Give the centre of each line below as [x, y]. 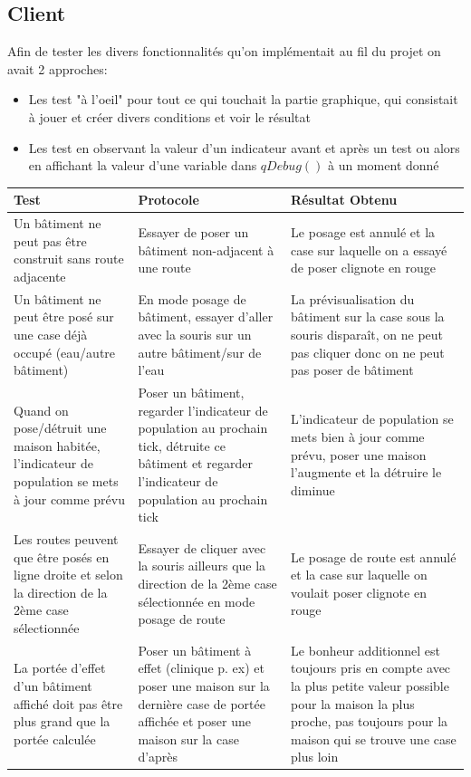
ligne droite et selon [68, 575]
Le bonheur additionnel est [365, 650]
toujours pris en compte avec [371, 668]
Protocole [168, 200]
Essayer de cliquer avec [202, 547]
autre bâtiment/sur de [200, 352]
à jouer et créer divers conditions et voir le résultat [169, 116]
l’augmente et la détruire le [366, 472]
